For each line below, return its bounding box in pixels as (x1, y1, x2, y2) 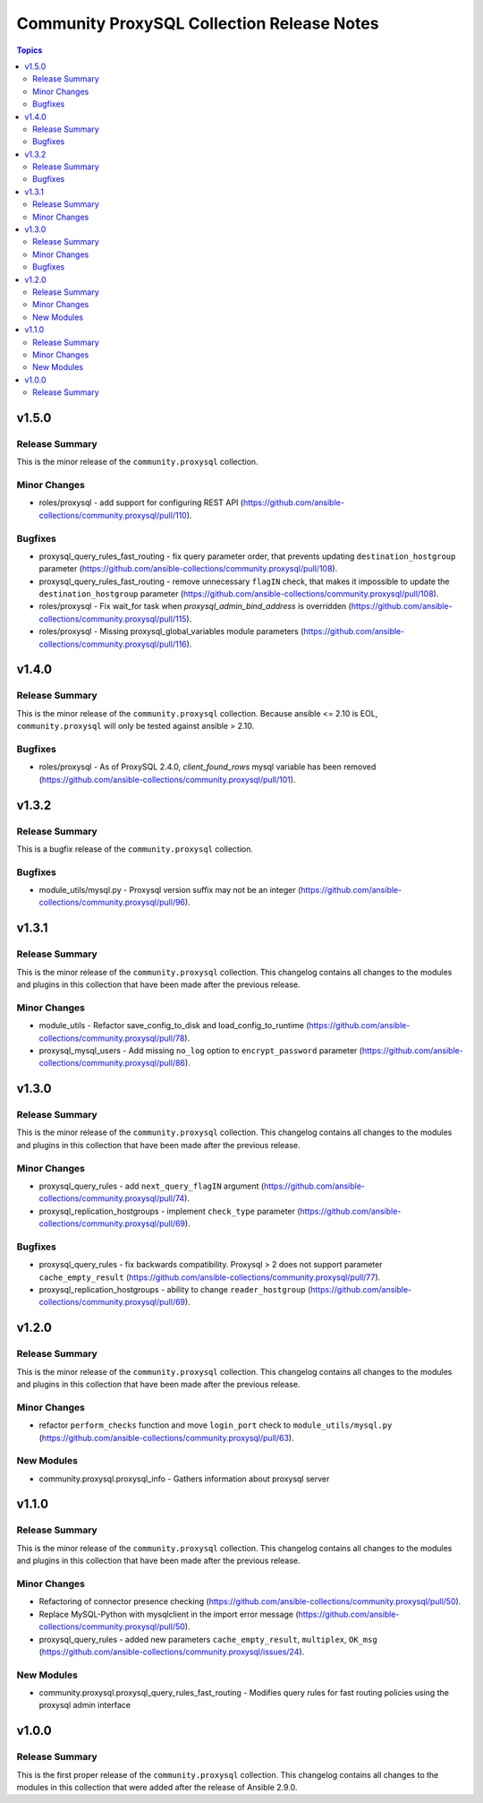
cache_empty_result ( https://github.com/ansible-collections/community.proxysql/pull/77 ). (38, 1272, 381, 1283)
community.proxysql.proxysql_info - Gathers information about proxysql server (38, 1473, 330, 1484)
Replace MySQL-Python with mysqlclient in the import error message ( (38, 1609, 299, 1619)
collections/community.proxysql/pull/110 (38, 510, 187, 520)
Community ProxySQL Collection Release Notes (16, 13, 379, 33)
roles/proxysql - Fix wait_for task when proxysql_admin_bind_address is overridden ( (38, 601, 352, 612)
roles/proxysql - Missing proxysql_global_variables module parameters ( (38, 626, 304, 637)
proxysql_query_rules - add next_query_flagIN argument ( (38, 1181, 265, 1191)
